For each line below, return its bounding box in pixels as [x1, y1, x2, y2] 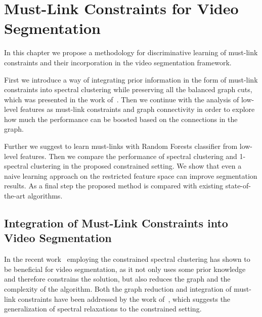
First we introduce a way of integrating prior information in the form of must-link [4, 74, 258, 85]
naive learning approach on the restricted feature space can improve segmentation [4, 170, 257, 181]
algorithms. [27, 190, 63, 201]
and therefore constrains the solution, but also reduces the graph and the [4, 273, 231, 284]
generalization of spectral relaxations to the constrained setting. [4, 303, 202, 314]
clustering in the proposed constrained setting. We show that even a [30, 161, 242, 171]
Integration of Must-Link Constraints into [4, 215, 228, 231]
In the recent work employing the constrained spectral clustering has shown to [4, 254, 250, 264]
